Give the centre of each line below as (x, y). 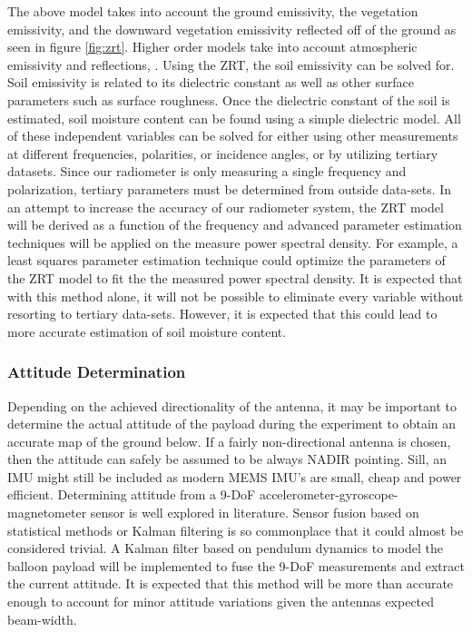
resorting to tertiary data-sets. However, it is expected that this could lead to (222, 314)
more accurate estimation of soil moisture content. (147, 331)
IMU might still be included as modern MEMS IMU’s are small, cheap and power (235, 476)
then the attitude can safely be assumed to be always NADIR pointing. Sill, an (227, 459)
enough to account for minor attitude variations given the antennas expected (221, 602)
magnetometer (47, 513)
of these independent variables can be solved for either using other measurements (233, 136)
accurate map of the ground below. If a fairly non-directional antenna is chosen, (229, 441)
